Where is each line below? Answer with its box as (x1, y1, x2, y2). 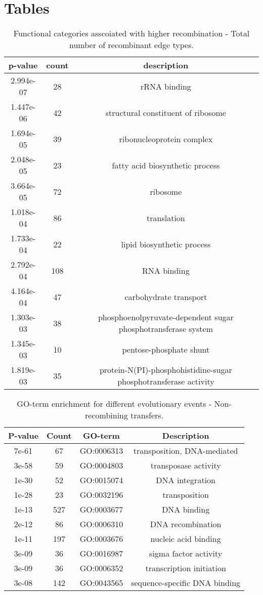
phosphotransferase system (118, 323, 213, 335)
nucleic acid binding (150, 533, 221, 545)
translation (147, 211, 185, 224)
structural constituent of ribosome (105, 106, 226, 118)
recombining (85, 409, 128, 421)
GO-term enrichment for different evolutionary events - (17, 398, 212, 410)
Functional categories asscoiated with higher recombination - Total (13, 27, 250, 39)
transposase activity (150, 459, 221, 472)
